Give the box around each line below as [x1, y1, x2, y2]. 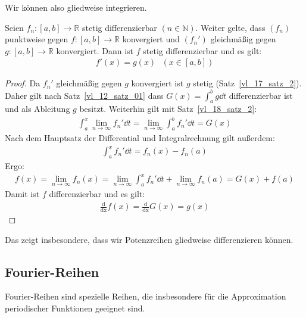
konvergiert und [122, 33, 180, 45]
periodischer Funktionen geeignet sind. [5, 302, 145, 314]
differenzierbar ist [229, 89, 293, 101]
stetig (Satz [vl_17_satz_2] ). [193, 77, 302, 89]
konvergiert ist [131, 77, 184, 89]
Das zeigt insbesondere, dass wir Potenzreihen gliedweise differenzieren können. [5, 233, 293, 245]
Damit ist [5, 188, 40, 200]
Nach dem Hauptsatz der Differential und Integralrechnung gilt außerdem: [5, 132, 275, 144]
